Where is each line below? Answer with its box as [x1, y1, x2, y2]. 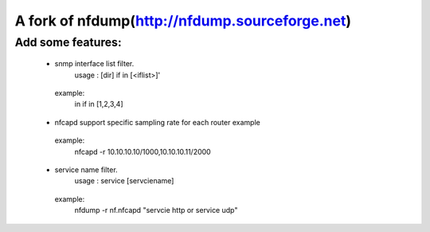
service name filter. [54, 164, 119, 175]
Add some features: [14, 35, 123, 49]
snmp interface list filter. [54, 59, 135, 69]
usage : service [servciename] [74, 176, 174, 186]
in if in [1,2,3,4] [74, 100, 123, 109]
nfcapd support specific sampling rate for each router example [54, 117, 260, 127]
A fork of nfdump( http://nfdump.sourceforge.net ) [14, 12, 352, 29]
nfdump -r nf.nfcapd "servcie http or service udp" [74, 206, 238, 215]
